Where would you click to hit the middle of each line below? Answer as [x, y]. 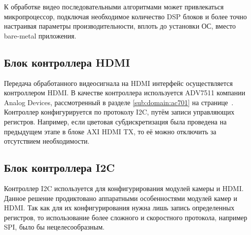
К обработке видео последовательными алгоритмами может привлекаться [114, 6]
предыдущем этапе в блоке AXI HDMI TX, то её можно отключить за [110, 131]
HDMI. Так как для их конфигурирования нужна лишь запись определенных [119, 208]
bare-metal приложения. [40, 35]
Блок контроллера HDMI [67, 62]
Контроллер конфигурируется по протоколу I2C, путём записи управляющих [119, 112]
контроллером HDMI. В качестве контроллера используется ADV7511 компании [125, 93]
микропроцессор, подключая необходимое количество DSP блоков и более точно [125, 16]
